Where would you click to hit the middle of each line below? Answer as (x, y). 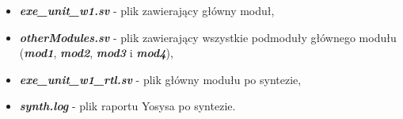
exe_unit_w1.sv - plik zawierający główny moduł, (147, 10)
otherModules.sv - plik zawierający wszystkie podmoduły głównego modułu (208, 37)
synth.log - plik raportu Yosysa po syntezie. (127, 106)
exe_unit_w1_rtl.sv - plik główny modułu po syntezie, (160, 79)
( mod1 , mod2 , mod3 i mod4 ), (96, 53)
